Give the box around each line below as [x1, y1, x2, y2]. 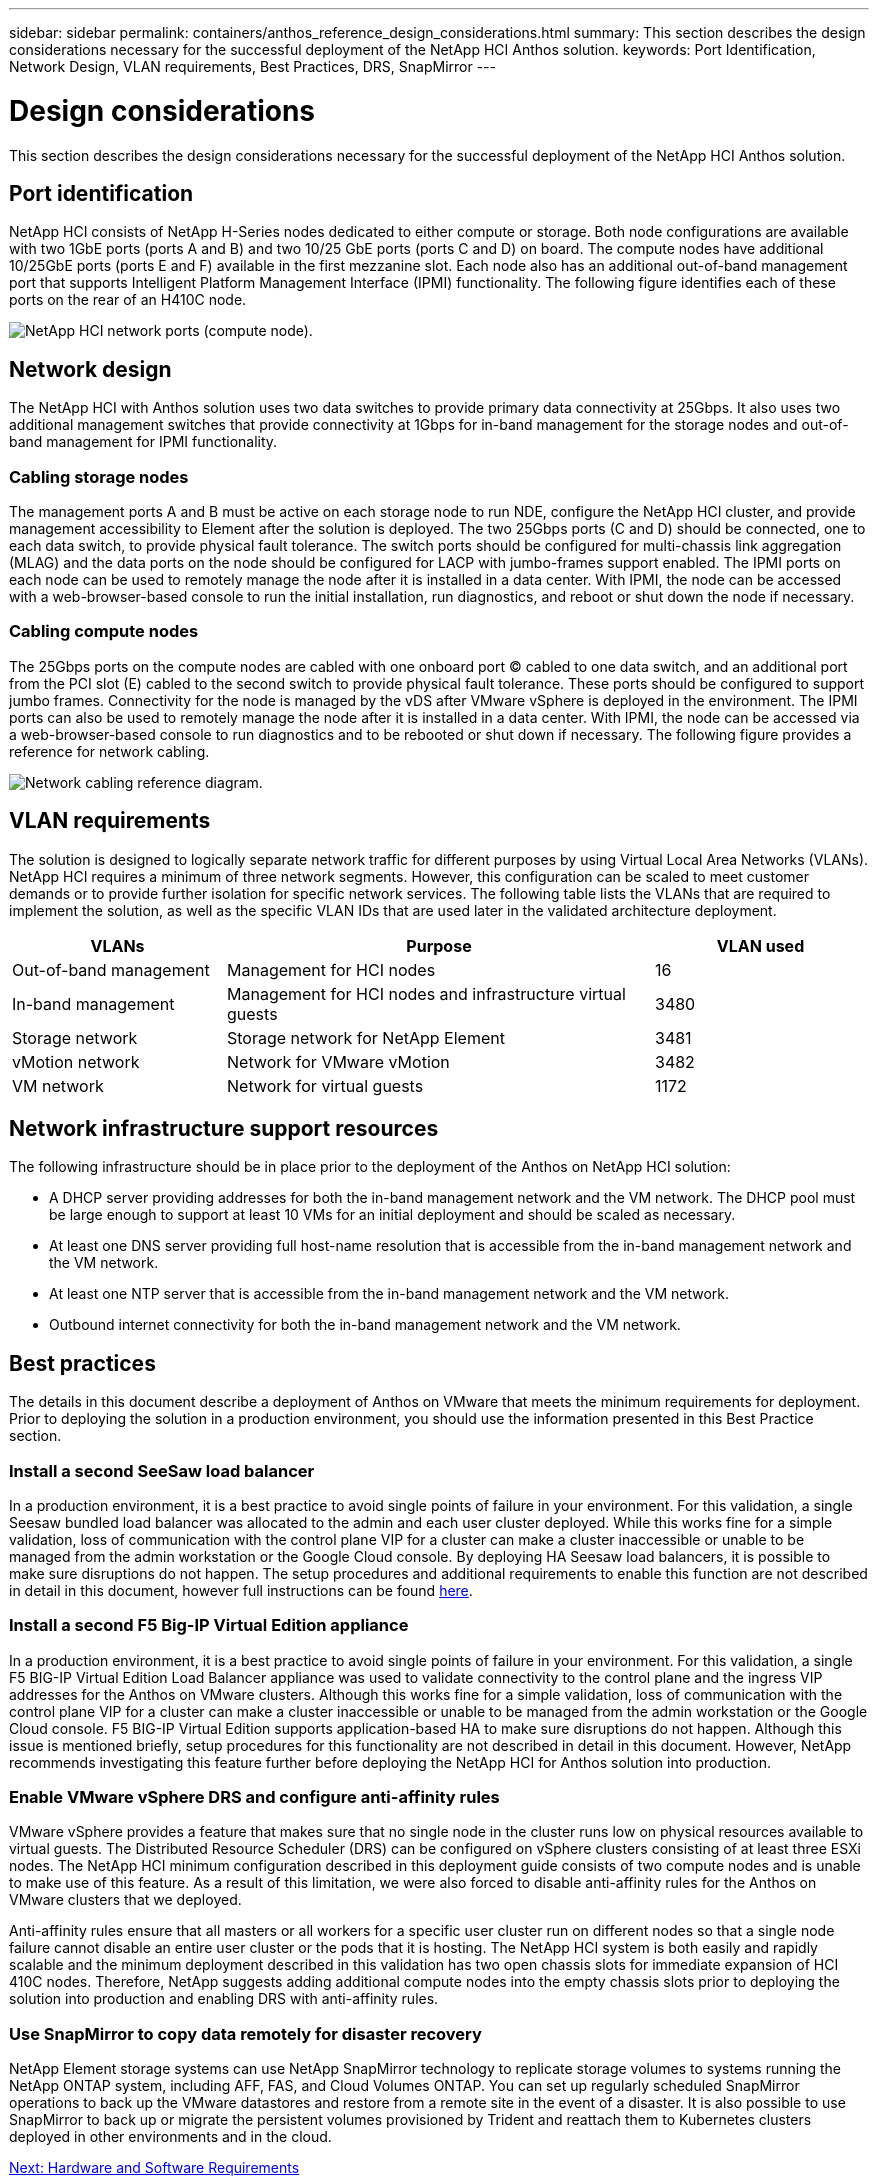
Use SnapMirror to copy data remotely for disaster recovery [9, 2023, 482, 2044]
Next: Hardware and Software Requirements [9, 2159, 300, 2177]
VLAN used [716, 935, 805, 956]
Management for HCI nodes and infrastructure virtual [227, 983, 626, 1004]
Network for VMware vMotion [227, 1051, 450, 1072]
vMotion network [12, 1051, 140, 1072]
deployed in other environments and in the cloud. [9, 2128, 332, 2146]
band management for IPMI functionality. [9, 433, 278, 451]
